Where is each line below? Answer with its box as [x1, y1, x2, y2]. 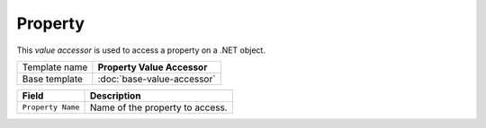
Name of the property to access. [89, 101, 229, 114]
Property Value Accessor [97, 61, 208, 73]
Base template [22, 73, 83, 85]
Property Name [22, 103, 80, 112]
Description [89, 90, 141, 102]
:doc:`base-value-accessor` [97, 73, 216, 85]
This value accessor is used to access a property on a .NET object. [16, 45, 265, 55]
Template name [22, 61, 88, 73]
